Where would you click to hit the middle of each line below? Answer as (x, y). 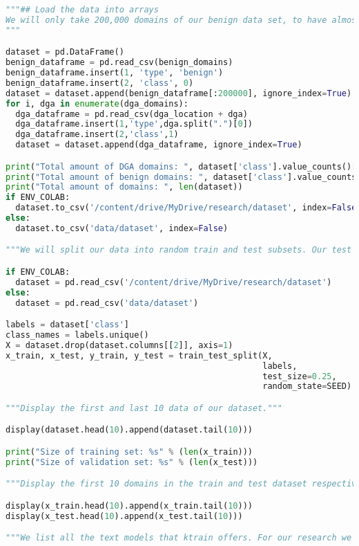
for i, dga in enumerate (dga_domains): (97, 103)
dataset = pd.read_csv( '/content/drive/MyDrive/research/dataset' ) (174, 282)
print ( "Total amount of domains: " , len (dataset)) (124, 187)
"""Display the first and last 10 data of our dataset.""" (144, 408)
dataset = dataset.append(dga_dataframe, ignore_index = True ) (159, 145)
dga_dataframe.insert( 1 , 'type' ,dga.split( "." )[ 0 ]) (134, 124)
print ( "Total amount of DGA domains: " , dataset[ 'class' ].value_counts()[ (181, 166)
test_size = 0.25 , (300, 376)
